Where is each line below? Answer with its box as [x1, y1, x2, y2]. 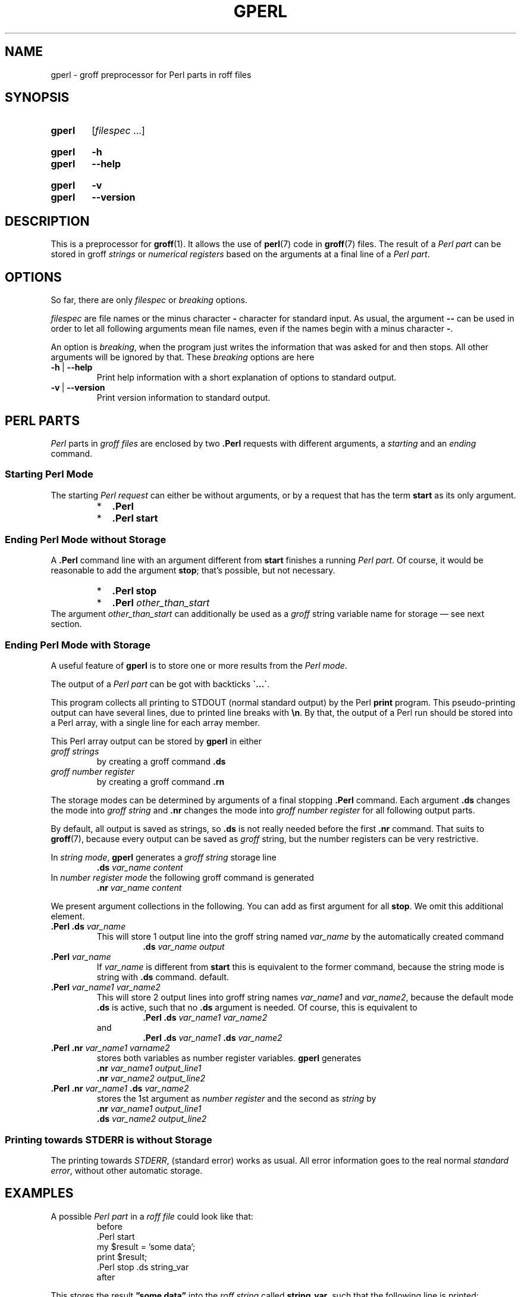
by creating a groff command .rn [96, 777, 225, 787]
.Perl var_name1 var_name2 [51, 982, 161, 993]
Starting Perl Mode [5, 468, 93, 481]
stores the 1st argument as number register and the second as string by [96, 1093, 376, 1104]
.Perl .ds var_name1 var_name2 [143, 1012, 268, 1023]
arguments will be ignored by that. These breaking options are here [51, 352, 315, 363]
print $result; [96, 1251, 147, 1262]
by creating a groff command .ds [96, 756, 226, 767]
